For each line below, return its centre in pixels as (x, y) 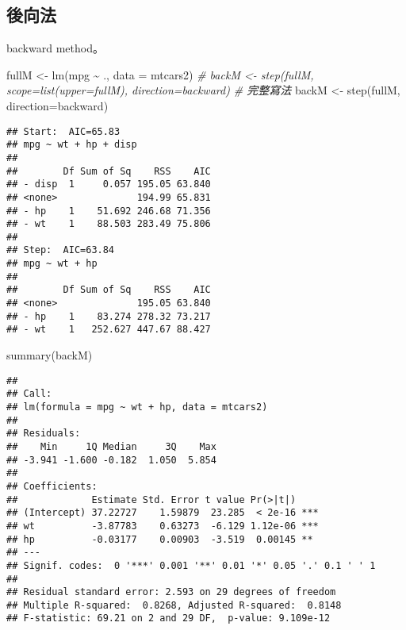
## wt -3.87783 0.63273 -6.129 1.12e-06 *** (163, 526)
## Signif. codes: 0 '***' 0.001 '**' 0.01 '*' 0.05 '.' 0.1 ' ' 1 (191, 565)
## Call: (29, 394)
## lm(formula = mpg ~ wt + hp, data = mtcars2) (137, 407)
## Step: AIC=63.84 (61, 250)
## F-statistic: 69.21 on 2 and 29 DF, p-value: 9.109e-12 (169, 618)
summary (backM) (50, 355)
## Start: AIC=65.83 (63, 131)
